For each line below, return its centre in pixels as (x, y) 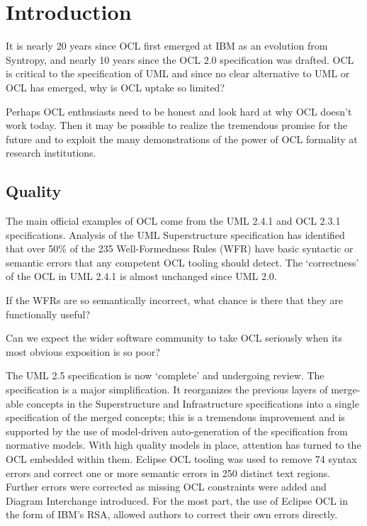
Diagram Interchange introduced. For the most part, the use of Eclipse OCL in (177, 500)
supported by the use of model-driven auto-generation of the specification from (177, 431)
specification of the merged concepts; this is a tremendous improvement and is (175, 417)
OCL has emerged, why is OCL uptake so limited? (115, 87)
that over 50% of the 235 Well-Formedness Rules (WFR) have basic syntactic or (180, 248)
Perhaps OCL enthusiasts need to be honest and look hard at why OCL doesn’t (179, 111)
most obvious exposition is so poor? (83, 351)
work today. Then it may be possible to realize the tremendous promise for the (177, 125)
